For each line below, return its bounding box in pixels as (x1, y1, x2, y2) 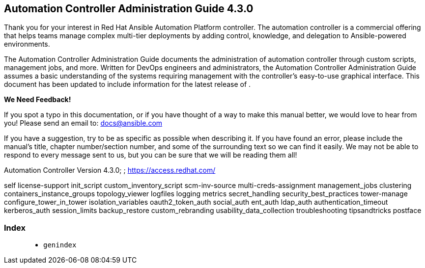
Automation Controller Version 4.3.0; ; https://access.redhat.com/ (4, 166, 216, 175)
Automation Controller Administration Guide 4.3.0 (4, 2, 254, 15)
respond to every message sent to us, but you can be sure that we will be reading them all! (4, 151, 297, 160)
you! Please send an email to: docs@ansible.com (4, 119, 163, 128)
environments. (4, 40, 50, 49)
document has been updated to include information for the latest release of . (4, 80, 251, 89)
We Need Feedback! (4, 95, 71, 104)
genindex (43, 241, 77, 249)
